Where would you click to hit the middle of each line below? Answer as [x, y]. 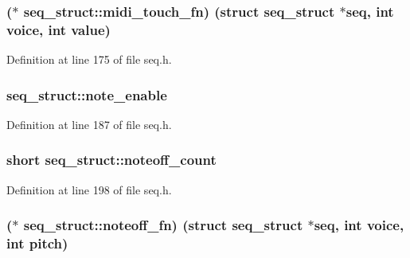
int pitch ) [37, 243]
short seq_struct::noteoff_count [111, 160]
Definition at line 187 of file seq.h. [89, 124]
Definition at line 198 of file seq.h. [89, 189]
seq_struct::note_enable [87, 94]
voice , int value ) [59, 29]
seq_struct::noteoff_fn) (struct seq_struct [163, 225]
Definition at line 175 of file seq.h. [89, 59]
